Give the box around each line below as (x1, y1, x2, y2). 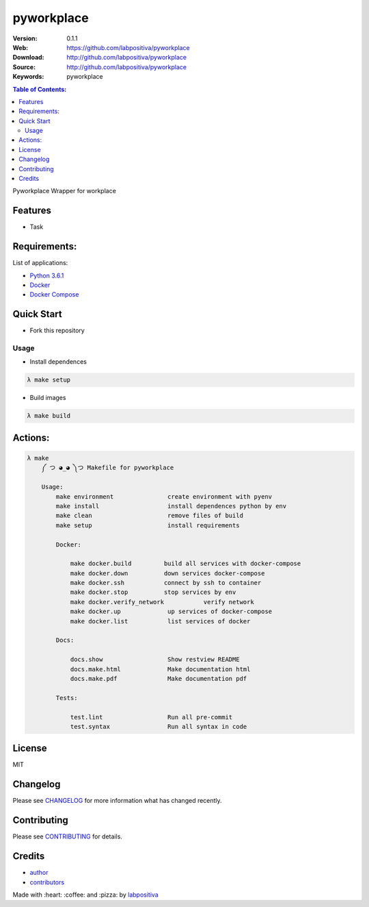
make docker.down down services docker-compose (70, 569, 265, 577)
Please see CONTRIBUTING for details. (12, 832, 123, 841)
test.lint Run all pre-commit (70, 713, 233, 721)
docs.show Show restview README (70, 656, 240, 664)
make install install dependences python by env (55, 502, 287, 510)
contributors (29, 878, 65, 886)
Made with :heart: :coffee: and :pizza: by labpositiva (12, 891, 159, 899)
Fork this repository (29, 326, 85, 335)
